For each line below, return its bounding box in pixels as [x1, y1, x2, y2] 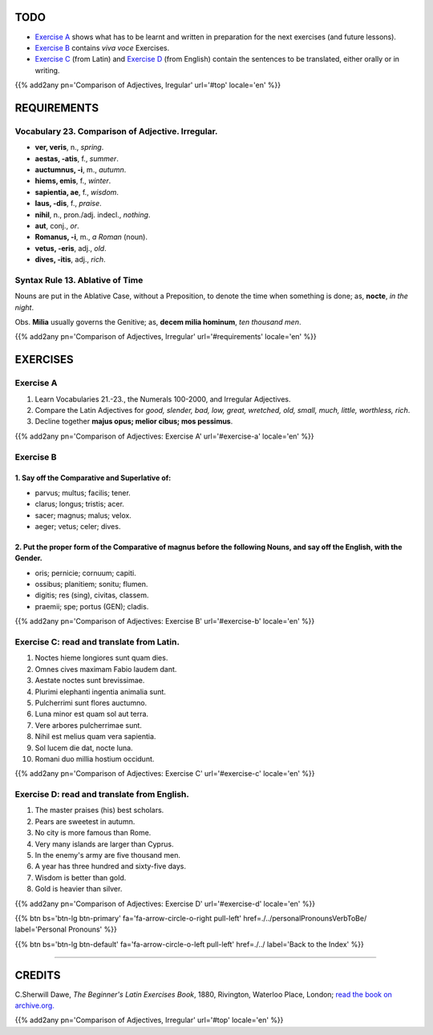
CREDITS [14, 968, 61, 982]
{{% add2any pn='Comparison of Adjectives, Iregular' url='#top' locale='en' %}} [14, 80, 281, 90]
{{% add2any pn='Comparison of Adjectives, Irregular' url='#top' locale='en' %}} [14, 1015, 284, 1025]
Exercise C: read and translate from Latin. [14, 637, 180, 648]
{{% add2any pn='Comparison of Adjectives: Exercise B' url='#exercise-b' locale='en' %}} [14, 617, 315, 626]
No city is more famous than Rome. [34, 828, 152, 838]
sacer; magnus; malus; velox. [34, 510, 132, 520]
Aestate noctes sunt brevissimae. [34, 676, 145, 685]
